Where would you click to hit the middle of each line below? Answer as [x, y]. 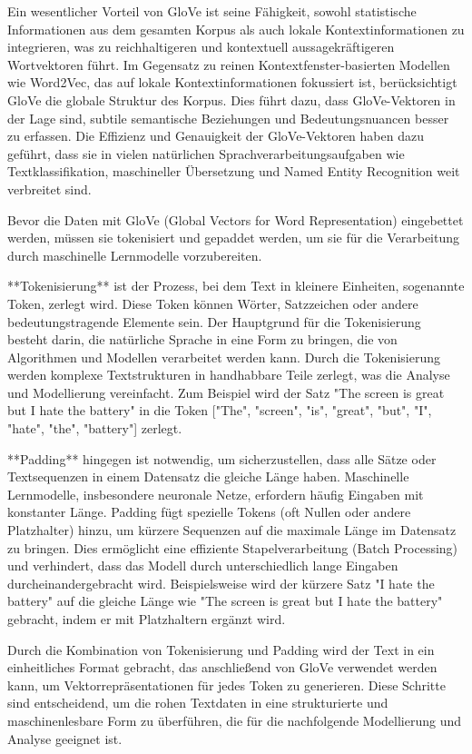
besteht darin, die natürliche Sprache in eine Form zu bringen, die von [202, 339]
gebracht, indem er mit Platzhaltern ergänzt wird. [147, 619]
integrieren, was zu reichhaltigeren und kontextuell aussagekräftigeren [201, 47]
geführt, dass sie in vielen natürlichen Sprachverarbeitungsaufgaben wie [206, 153]
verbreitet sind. [49, 188]
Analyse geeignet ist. [65, 738]
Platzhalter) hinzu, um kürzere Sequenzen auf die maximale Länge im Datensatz [232, 530]
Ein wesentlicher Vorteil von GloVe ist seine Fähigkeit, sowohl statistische [212, 11]
